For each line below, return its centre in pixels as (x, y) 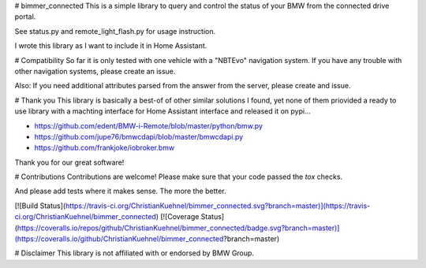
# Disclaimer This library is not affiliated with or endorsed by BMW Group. (134, 253)
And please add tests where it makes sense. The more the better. (120, 191)
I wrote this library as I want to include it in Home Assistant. (111, 46)
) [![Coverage (177, 217)
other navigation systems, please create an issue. (95, 71)
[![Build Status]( (40, 206)
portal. (25, 17)
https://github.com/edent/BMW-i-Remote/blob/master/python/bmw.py (149, 125)
